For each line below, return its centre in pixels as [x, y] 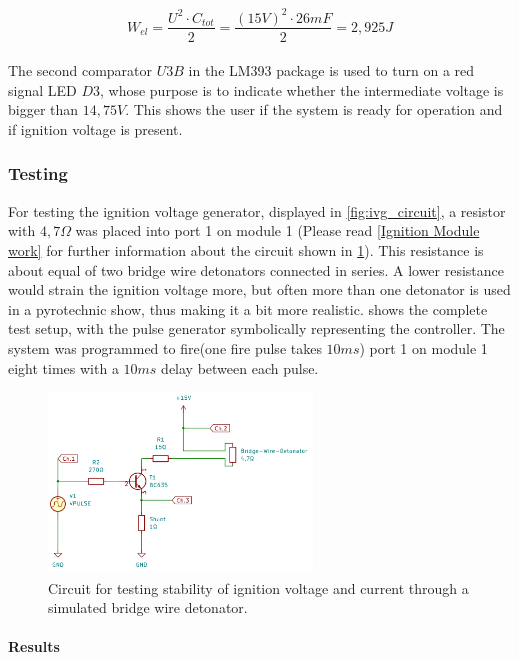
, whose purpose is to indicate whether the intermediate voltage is [301, 89]
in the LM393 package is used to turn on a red [331, 70]
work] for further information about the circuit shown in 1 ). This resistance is [246, 249]
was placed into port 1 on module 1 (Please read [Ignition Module [277, 230]
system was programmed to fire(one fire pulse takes [165, 347]
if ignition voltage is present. [95, 128]
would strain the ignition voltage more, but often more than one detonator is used [259, 289]
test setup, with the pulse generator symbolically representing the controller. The [256, 328]
